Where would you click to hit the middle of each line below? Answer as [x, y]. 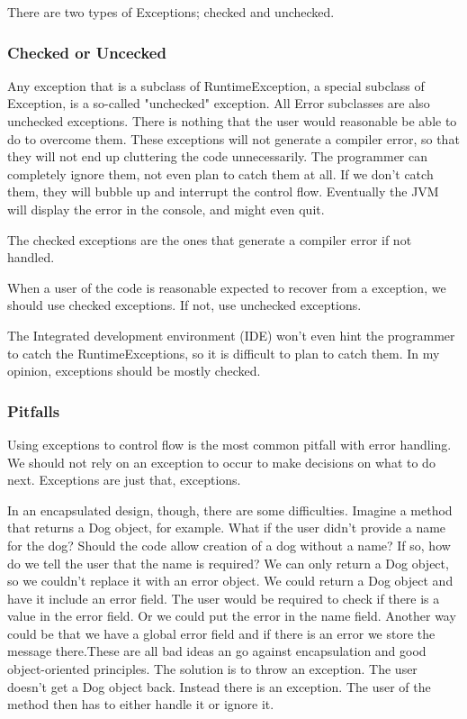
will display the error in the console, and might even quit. [166, 209]
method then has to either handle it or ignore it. [141, 704]
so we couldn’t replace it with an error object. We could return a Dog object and [230, 581]
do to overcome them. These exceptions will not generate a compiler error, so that [233, 138]
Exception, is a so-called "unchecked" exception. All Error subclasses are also [219, 103]
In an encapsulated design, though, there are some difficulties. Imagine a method [230, 510]
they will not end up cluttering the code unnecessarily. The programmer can [218, 156]
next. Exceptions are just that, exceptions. [124, 480]
